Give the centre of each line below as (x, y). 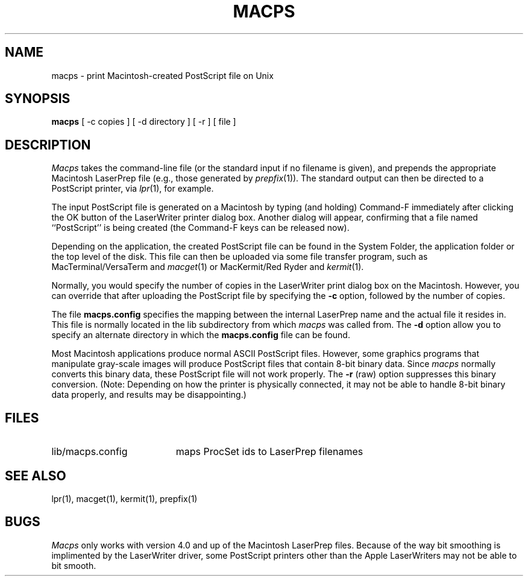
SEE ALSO (36, 476)
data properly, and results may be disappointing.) (149, 395)
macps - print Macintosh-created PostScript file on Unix (162, 75)
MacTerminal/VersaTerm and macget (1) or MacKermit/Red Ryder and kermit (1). (208, 267)
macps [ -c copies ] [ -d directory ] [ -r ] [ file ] (144, 122)
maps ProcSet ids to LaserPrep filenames (269, 452)
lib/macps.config (90, 452)
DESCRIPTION (48, 145)
